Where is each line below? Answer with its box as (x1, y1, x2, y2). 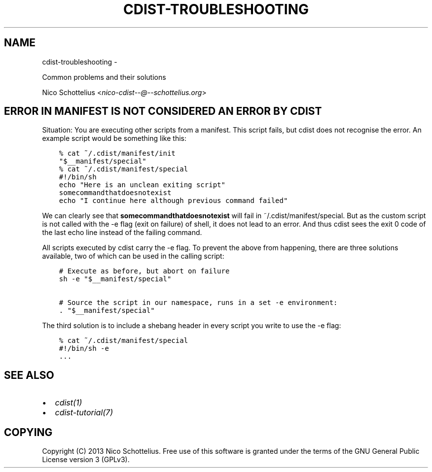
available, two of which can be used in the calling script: (42, 252, 224, 261)
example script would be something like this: (42, 134, 186, 143)
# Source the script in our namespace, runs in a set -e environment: (59, 299, 338, 307)
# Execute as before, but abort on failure (59, 267, 230, 275)
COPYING (4, 426, 53, 438)
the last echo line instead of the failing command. (42, 228, 202, 237)
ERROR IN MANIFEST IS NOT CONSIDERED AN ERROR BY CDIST (4, 105, 322, 118)
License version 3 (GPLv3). (42, 455, 130, 464)
